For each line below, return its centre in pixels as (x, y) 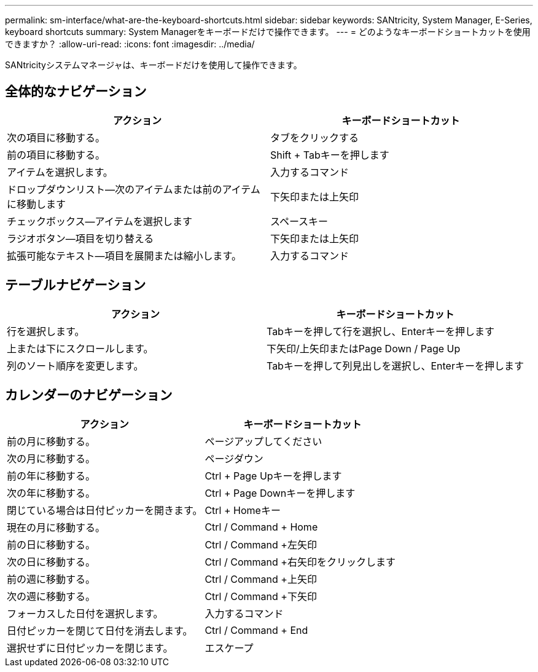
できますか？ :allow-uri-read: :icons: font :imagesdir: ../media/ (130, 44)
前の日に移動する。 (51, 544)
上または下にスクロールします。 (80, 348)
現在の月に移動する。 (56, 527)
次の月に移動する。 (51, 458)
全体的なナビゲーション (76, 92)
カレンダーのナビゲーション (89, 395)
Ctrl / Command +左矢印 (261, 544)
